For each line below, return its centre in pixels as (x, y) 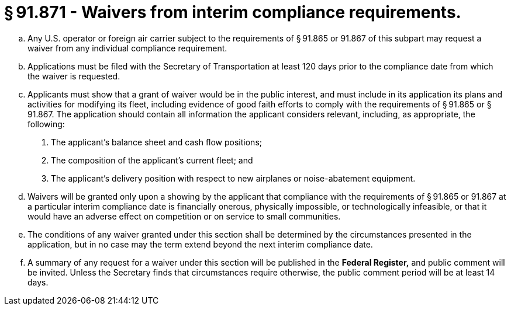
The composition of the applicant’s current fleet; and (152, 160)
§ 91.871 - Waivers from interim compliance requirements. (233, 12)
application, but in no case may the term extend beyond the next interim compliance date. (200, 244)
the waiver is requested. (74, 76)
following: (46, 124)
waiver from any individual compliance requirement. (127, 48)
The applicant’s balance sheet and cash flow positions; (157, 142)
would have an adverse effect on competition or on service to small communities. (184, 216)
